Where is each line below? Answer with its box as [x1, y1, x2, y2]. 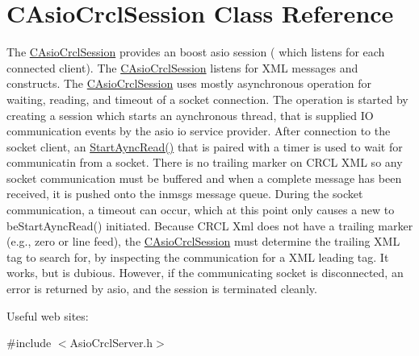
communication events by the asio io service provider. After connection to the [6, 122, 391, 139]
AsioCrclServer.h [69, 334, 153, 351]
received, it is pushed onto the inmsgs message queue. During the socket [6, 185, 363, 202]
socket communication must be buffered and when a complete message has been [6, 169, 402, 186]
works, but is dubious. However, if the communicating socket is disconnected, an [6, 264, 404, 281]
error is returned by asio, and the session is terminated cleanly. [6, 280, 317, 297]
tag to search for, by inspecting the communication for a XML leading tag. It [6, 248, 389, 265]
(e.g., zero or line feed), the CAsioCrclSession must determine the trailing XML [6, 233, 400, 250]
